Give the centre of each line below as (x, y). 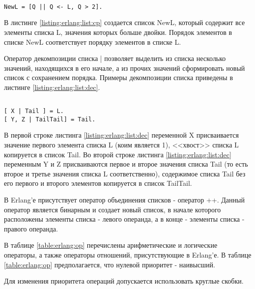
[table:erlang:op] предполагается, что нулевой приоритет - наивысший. (110, 264)
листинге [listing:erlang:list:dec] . (52, 87)
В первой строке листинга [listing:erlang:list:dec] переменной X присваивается (121, 135)
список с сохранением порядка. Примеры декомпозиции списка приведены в (119, 77)
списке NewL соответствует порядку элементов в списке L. (93, 42)
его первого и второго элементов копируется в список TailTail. (98, 183)
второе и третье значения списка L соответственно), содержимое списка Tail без (125, 173)
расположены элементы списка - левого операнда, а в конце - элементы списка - (124, 219)
